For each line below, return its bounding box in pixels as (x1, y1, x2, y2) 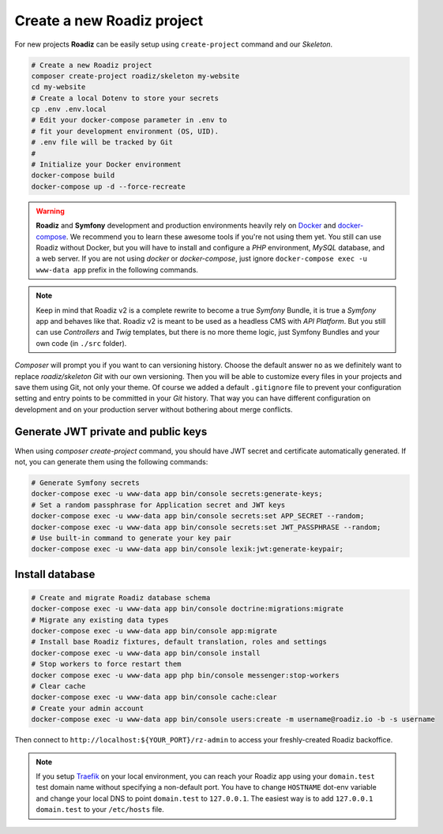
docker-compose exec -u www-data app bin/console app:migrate (31, 626, 277, 636)
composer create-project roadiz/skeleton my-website (31, 71, 240, 81)
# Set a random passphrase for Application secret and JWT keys (31, 500, 286, 509)
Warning (36, 206, 65, 216)
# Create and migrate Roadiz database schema (31, 593, 211, 602)
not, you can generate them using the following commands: (14, 456, 208, 466)
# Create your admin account (31, 704, 145, 712)
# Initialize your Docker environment (31, 160, 182, 169)
